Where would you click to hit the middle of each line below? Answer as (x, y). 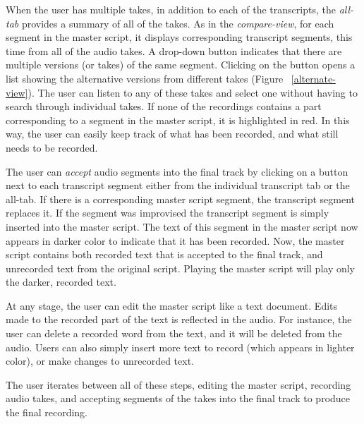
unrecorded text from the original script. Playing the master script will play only (181, 268)
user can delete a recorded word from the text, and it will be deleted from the (174, 333)
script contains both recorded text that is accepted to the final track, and (164, 254)
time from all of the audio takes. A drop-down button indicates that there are (174, 50)
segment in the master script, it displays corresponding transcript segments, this (179, 37)
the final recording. (47, 412)
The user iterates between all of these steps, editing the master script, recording (178, 384)
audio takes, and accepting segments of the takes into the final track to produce (178, 398)
